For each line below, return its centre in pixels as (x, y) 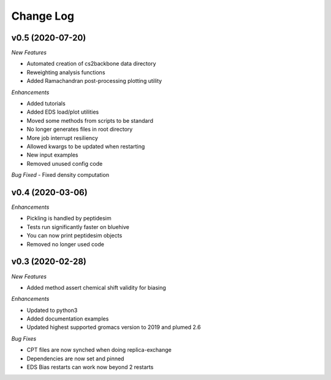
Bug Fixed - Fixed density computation (60, 175)
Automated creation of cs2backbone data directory (91, 64)
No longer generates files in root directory (80, 130)
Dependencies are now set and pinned (75, 359)
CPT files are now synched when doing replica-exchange (99, 350)
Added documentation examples (68, 319)
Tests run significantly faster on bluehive (78, 227)
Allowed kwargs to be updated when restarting (86, 146)
